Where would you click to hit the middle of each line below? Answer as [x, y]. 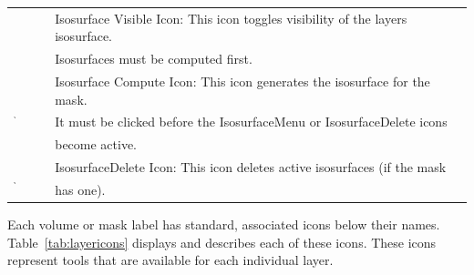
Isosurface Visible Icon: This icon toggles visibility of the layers [231, 18]
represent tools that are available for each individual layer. [170, 260]
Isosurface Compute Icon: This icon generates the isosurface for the [242, 81]
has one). [80, 189]
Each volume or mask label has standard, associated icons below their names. [224, 224]
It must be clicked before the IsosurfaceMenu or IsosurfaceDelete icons [251, 122]
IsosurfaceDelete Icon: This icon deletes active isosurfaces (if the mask [251, 167]
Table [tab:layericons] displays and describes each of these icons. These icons [222, 242]
